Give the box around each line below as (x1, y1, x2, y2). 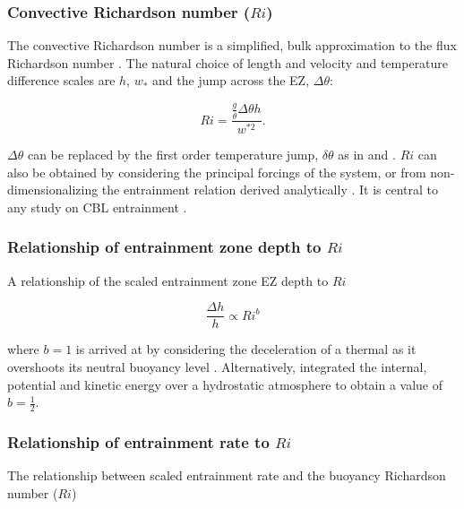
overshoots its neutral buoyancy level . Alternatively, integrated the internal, (7, 357, 427, 375)
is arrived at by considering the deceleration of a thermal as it (75, 340, 417, 358)
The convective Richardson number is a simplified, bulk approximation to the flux (7, 36, 457, 55)
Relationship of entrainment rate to (7, 430, 270, 453)
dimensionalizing (7, 180, 99, 199)
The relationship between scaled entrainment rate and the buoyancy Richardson (7, 466, 446, 485)
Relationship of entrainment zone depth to (7, 236, 322, 258)
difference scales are (7, 71, 116, 90)
